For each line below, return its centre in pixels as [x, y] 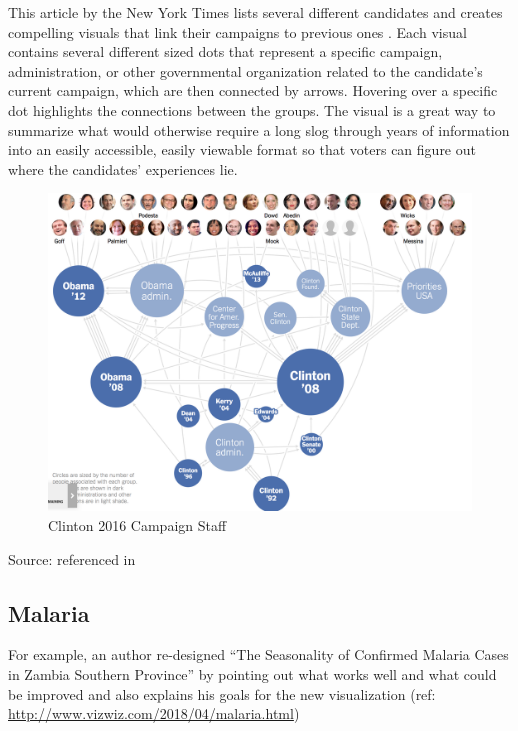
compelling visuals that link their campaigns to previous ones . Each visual [237, 31]
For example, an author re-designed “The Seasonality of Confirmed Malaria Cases [258, 654]
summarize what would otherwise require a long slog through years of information [259, 129]
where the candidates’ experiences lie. [123, 168]
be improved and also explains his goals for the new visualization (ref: [222, 693]
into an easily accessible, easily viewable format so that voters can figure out [242, 149]
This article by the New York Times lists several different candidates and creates [255, 12]
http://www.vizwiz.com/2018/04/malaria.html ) [154, 713]
